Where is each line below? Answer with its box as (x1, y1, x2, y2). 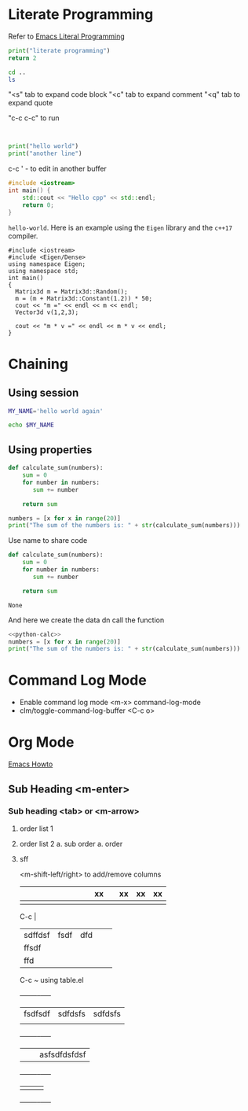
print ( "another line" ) (8, 149, 82, 158)
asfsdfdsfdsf (38, 1049, 86, 1060)
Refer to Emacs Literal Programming (8, 31, 125, 41)
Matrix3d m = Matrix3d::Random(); (15, 287, 128, 296)
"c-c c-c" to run (8, 113, 60, 123)
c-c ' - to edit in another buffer (8, 164, 108, 174)
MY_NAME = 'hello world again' (8, 407, 104, 415)
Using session (8, 386, 79, 400)
